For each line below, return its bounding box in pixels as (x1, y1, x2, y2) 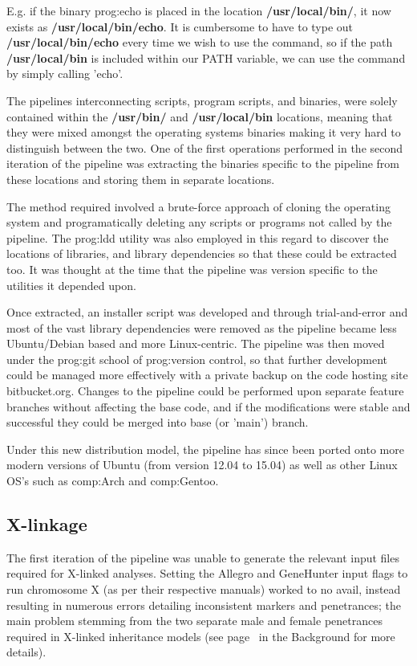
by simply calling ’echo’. (6, 65, 123, 82)
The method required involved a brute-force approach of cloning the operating (6, 198, 391, 215)
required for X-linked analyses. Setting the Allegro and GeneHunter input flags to (6, 565, 408, 582)
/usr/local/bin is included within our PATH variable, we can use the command (6, 49, 406, 66)
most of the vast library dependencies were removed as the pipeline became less (6, 319, 397, 336)
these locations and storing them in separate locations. (6, 170, 275, 187)
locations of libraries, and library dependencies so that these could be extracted (6, 245, 397, 262)
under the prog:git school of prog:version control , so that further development (6, 350, 388, 367)
